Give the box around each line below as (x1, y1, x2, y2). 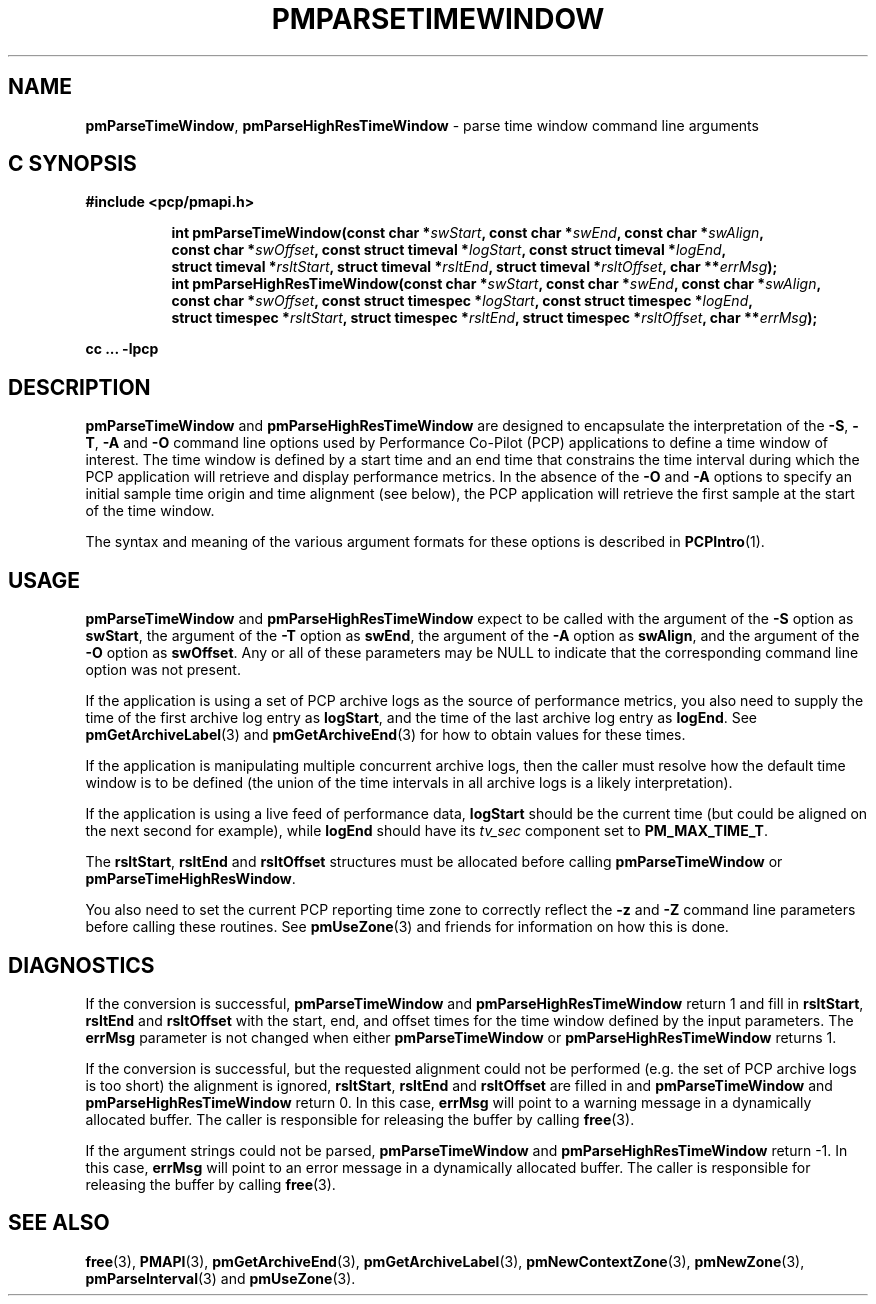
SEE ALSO (8, 1210, 110, 1236)
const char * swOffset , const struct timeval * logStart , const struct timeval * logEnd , (171, 241, 726, 259)
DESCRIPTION (8, 374, 151, 400)
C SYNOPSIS (8, 151, 137, 177)
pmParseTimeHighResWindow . (85, 870, 296, 888)
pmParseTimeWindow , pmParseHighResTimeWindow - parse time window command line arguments (85, 116, 759, 134)
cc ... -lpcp (85, 340, 159, 358)
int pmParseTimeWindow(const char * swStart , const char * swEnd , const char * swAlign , (171, 224, 764, 242)
